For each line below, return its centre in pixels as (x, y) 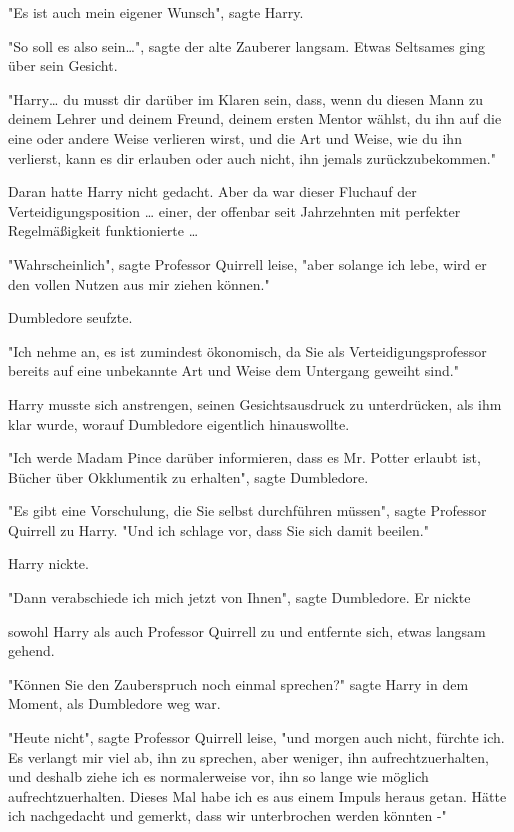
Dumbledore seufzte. (70, 317)
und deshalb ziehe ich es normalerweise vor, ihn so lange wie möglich (218, 776)
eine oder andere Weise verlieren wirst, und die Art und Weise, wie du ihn (235, 137)
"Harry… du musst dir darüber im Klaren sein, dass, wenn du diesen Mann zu (246, 98)
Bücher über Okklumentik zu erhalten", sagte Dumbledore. (188, 476)
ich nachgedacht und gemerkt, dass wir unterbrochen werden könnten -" (227, 815)
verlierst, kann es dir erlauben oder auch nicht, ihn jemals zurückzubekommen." (252, 157)
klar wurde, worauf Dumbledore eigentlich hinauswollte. (179, 423)
